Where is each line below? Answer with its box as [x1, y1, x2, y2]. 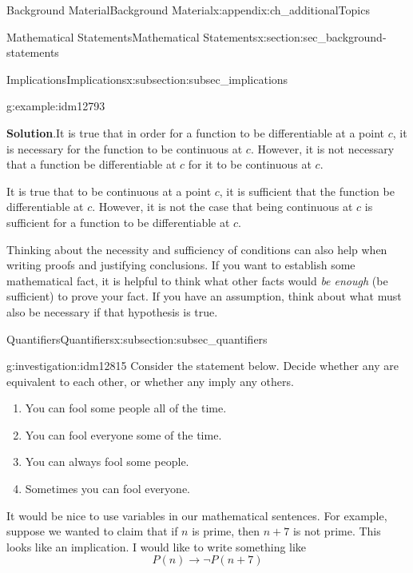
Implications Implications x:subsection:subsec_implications [6, 70, 288, 87]
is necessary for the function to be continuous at [6, 140, 243, 157]
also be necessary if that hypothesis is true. [6, 303, 218, 320]
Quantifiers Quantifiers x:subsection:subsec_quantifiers [6, 330, 268, 347]
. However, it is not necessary [250, 140, 395, 157]
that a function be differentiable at [6, 156, 177, 173]
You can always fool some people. [25, 453, 189, 470]
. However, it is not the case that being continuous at [92, 198, 353, 215]
